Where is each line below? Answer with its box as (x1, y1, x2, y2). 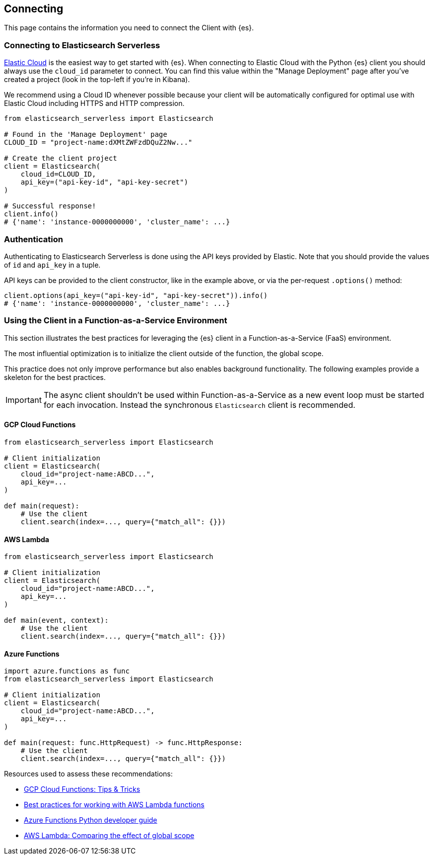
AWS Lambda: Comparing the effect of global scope (24, 831, 195, 840)
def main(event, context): (4, 616, 109, 625)
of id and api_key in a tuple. (4, 260, 101, 269)
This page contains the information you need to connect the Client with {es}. (4, 23, 254, 32)
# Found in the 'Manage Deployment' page (4, 130, 167, 139)
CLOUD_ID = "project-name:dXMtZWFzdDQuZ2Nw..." (4, 138, 193, 147)
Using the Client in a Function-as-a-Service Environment (4, 315, 227, 326)
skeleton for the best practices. (4, 373, 106, 382)
